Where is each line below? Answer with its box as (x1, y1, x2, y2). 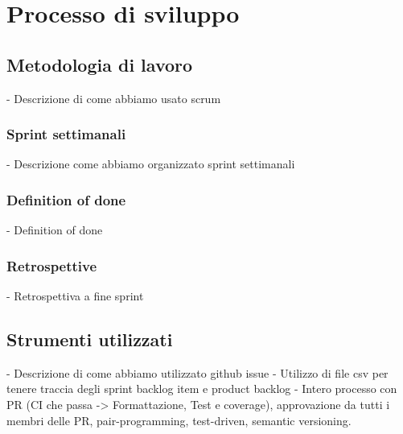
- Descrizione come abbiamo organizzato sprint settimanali (6, 155, 295, 172)
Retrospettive (6, 255, 97, 275)
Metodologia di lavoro (6, 52, 193, 76)
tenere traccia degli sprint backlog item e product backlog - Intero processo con (6, 380, 397, 397)
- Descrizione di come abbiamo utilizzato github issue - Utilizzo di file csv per (6, 364, 389, 381)
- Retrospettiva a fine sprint (6, 287, 144, 304)
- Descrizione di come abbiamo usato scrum (6, 89, 221, 106)
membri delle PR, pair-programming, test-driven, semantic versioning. (6, 411, 352, 428)
